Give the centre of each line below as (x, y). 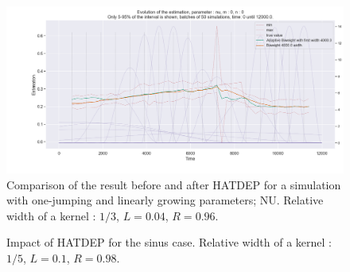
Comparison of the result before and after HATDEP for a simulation (174, 184)
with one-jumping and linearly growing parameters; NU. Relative (165, 200)
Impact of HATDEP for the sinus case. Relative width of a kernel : (169, 242)
